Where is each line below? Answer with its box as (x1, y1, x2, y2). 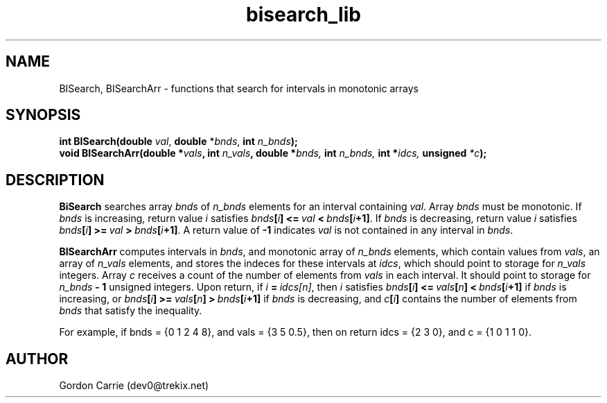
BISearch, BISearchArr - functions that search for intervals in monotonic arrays (59, 82, 419, 94)
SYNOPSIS (6, 106, 81, 124)
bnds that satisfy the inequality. (59, 305, 202, 317)
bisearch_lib (246, 3, 361, 26)
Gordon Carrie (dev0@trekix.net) (59, 379, 209, 392)
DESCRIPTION (6, 171, 105, 189)
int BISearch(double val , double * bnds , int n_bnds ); (59, 135, 298, 148)
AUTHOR (6, 350, 69, 368)
